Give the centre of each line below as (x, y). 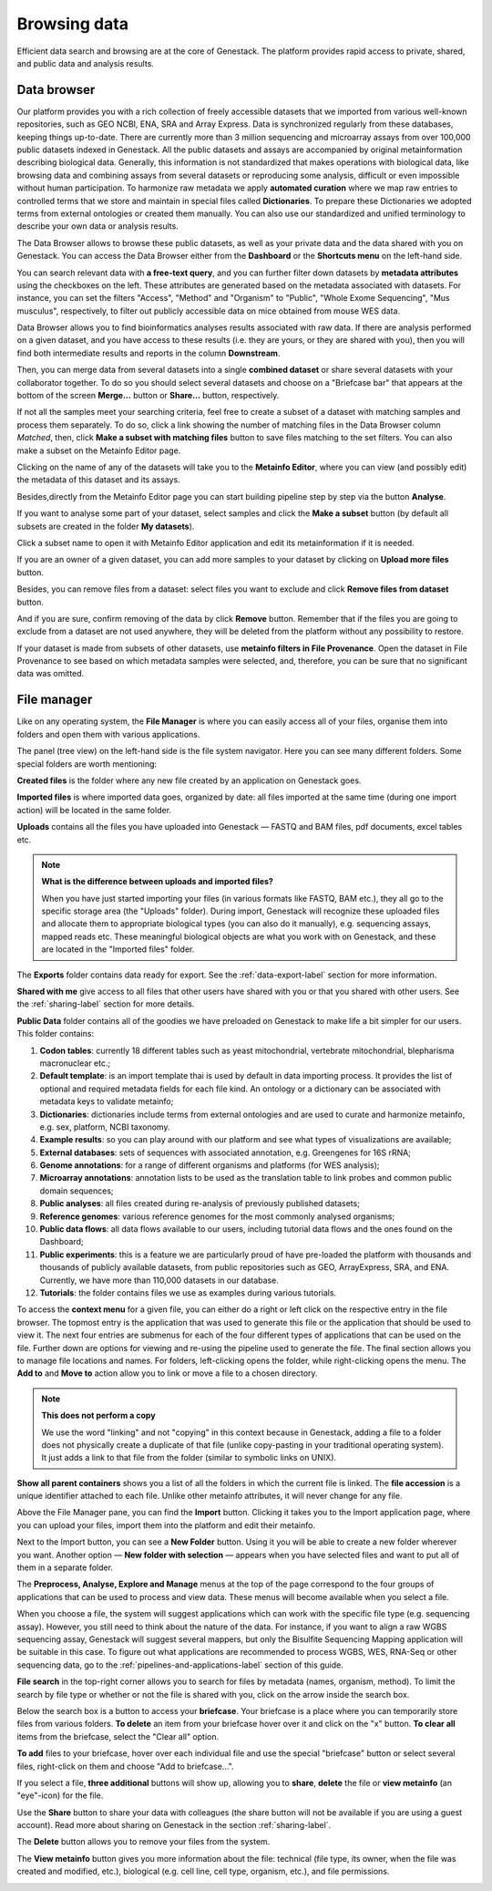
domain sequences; (77, 1191)
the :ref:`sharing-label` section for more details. (106, 1004)
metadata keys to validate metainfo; (107, 1101)
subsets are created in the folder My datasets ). (106, 526)
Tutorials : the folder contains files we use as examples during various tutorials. (188, 1293)
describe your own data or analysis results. (98, 226)
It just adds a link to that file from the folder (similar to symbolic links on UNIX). (189, 1458)
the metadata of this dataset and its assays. (99, 480)
